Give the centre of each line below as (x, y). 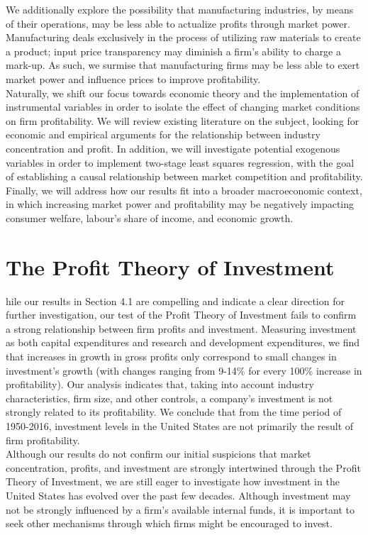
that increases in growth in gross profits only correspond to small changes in (171, 356)
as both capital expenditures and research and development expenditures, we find (183, 342)
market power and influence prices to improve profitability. (133, 78)
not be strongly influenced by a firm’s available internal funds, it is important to (180, 509)
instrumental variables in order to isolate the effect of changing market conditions (183, 107)
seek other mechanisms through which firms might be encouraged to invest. (169, 523)
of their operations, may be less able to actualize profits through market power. (178, 23)
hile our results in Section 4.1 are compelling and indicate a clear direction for (175, 300)
